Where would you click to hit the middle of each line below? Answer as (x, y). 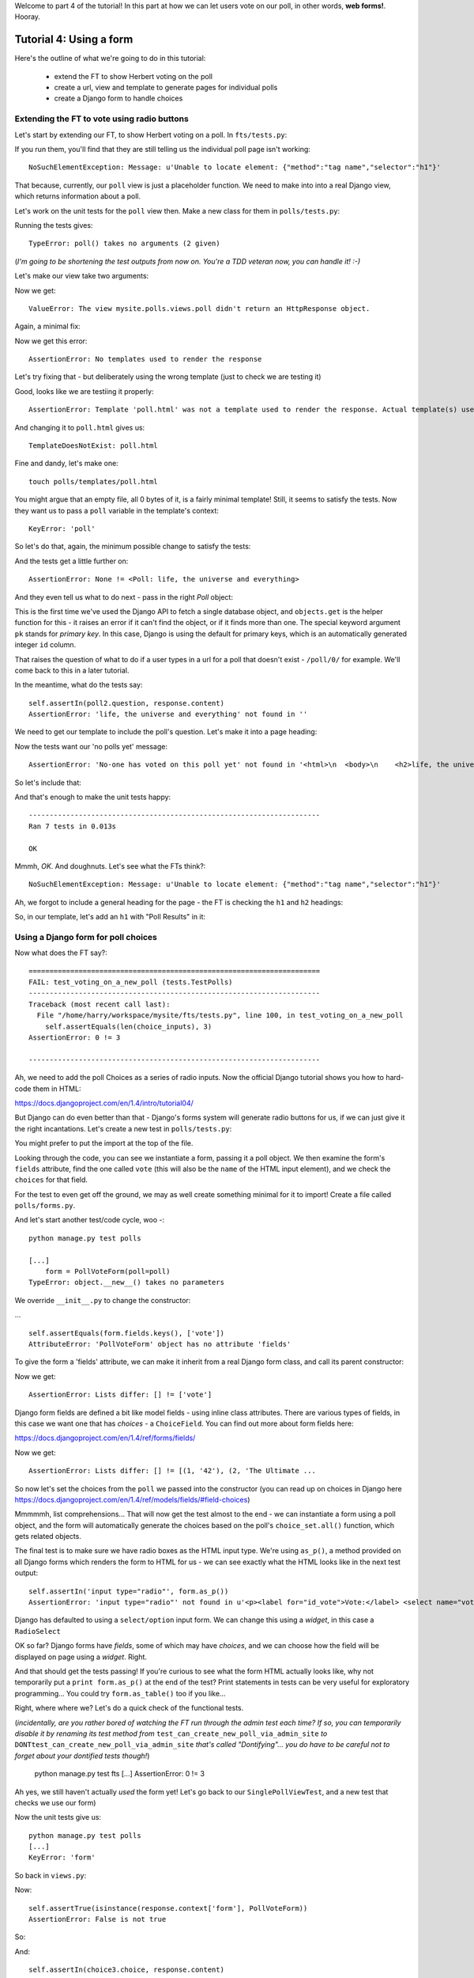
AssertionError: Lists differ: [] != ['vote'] (120, 1395)
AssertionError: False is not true (98, 1919)
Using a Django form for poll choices (86, 937)
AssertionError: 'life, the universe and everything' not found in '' (168, 714)
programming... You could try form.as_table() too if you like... (120, 1693)
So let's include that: (48, 782)
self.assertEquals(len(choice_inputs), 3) (128, 1026)
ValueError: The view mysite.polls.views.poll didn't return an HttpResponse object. (199, 308)
